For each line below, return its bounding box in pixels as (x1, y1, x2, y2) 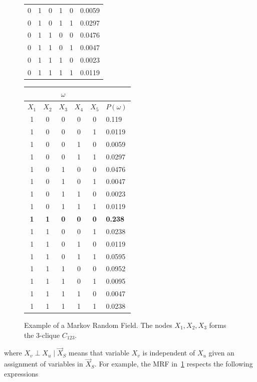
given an (208, 347, 234, 358)
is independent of (142, 347, 195, 358)
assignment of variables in (4, 358, 83, 369)
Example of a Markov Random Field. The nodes (24, 320, 172, 330)
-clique (40, 329, 60, 340)
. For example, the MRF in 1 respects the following (94, 358, 253, 369)
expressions (4, 368, 39, 378)
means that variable (69, 347, 130, 358)
